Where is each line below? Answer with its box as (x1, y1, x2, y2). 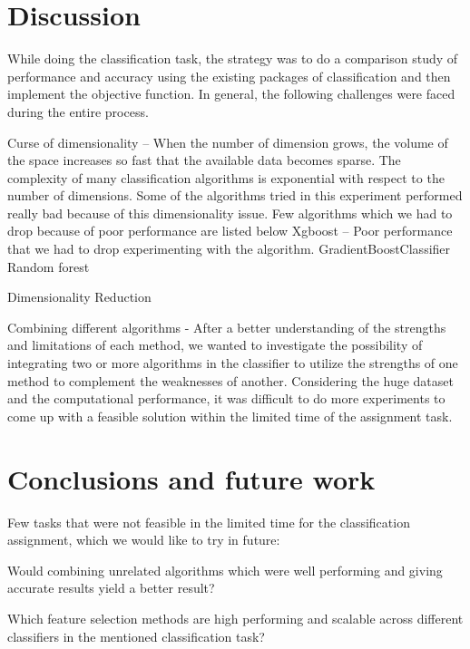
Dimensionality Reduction (7, 287, 152, 306)
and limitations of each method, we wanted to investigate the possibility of (7, 335, 423, 354)
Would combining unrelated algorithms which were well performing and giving (7, 560, 443, 579)
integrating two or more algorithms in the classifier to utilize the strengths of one (7, 354, 458, 373)
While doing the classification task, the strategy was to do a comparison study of (7, 49, 458, 68)
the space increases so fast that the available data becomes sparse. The (7, 150, 401, 170)
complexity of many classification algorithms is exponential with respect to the (7, 168, 445, 187)
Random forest (7, 257, 90, 276)
